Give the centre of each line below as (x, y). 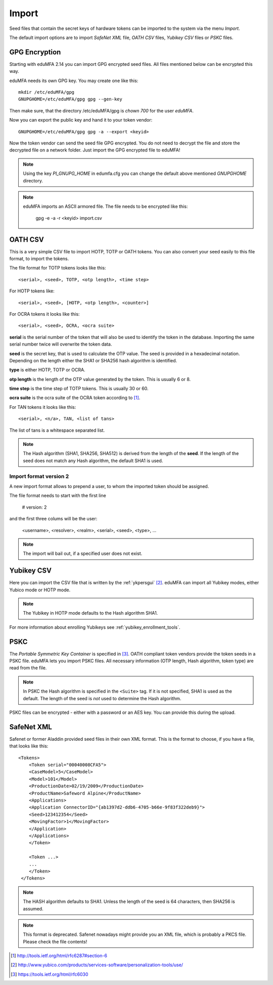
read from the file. (28, 668)
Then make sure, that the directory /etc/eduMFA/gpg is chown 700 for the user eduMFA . (102, 110)
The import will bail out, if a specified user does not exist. (83, 554)
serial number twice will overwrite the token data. (61, 344)
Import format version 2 (39, 476)
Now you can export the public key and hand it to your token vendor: (81, 120)
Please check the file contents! (55, 941)
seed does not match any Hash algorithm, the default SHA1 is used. (93, 461)
